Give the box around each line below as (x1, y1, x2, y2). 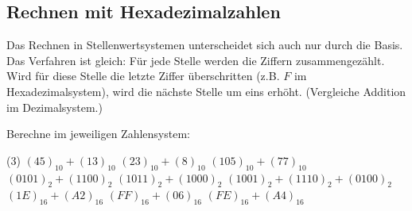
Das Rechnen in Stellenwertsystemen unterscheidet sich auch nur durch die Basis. (6, 36, 403, 53)
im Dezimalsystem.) (6, 98, 103, 115)
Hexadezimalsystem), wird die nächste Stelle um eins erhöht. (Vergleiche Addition (6, 82, 406, 99)
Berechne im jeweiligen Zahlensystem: (6, 125, 190, 142)
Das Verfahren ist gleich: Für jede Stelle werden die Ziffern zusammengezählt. (6, 52, 385, 68)
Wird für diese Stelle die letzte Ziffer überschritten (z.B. (6, 67, 280, 84)
